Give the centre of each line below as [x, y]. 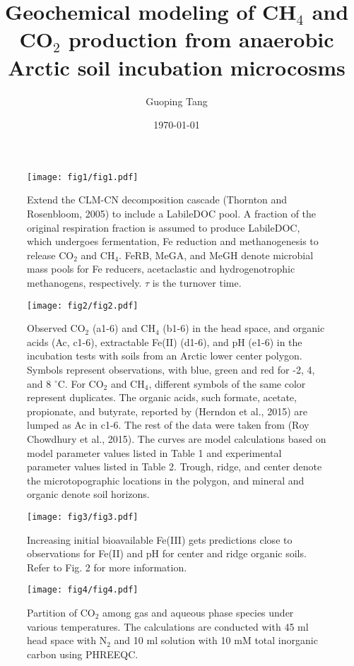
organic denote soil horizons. [88, 494]
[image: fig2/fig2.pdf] [83, 305]
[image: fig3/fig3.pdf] [83, 517]
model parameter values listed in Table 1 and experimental [154, 452]
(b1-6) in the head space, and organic [244, 328]
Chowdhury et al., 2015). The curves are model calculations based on [177, 438]
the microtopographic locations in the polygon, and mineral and [166, 480]
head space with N [67, 640]
